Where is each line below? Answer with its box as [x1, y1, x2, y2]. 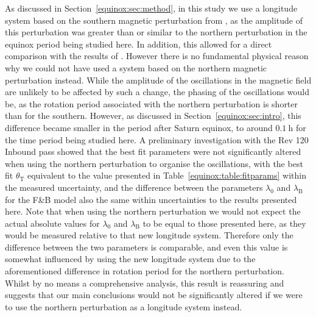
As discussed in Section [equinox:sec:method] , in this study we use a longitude [5, 2, 298, 14]
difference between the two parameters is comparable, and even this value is [5, 240, 288, 253]
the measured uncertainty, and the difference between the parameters [5, 180, 263, 193]
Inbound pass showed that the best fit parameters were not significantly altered [5, 145, 301, 158]
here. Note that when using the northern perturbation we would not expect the [5, 205, 301, 218]
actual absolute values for [5, 216, 100, 229]
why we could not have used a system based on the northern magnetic [5, 61, 267, 74]
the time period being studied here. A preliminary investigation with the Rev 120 [5, 133, 309, 146]
